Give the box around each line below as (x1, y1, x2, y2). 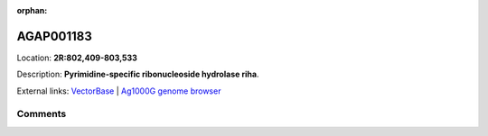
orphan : (16, 5, 48, 15)
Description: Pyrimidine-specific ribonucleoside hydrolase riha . (16, 68, 259, 80)
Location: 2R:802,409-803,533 (16, 52, 137, 63)
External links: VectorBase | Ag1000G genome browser (16, 86, 221, 96)
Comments (16, 108, 67, 121)
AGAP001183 (16, 28, 92, 44)
